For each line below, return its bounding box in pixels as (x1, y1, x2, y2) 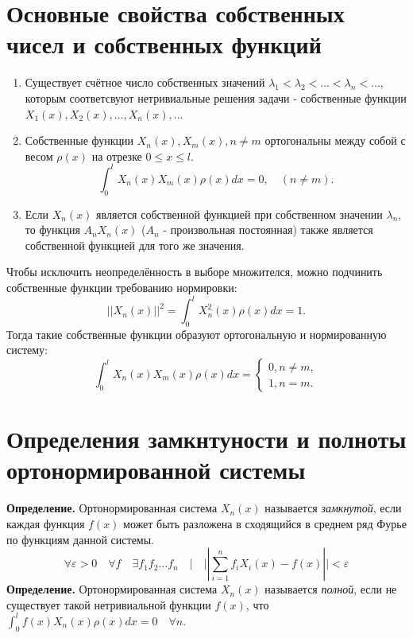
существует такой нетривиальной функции (6, 596, 211, 613)
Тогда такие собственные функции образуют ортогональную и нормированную (6, 325, 387, 342)
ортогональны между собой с (264, 132, 406, 149)
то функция (25, 221, 80, 238)
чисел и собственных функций (6, 28, 322, 60)
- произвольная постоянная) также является (163, 221, 373, 238)
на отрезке (91, 147, 142, 164)
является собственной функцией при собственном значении (96, 205, 383, 222)
